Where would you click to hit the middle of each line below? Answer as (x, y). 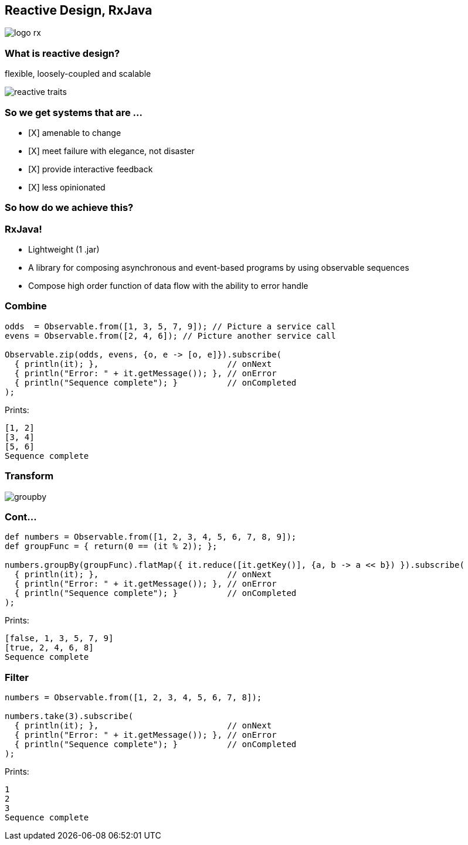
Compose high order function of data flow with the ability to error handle (168, 286)
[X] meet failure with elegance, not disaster (111, 151)
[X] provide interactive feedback (91, 169)
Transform (29, 476)
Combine (26, 306)
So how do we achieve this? (69, 208)
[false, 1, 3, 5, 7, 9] (59, 638)
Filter (17, 677)
